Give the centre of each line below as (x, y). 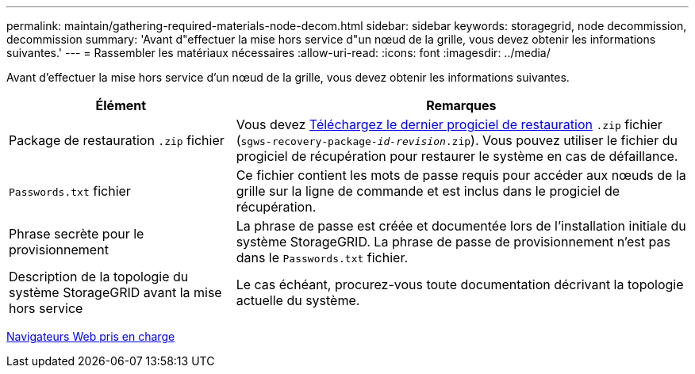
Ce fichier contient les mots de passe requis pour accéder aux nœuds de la (461, 175)
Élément (121, 105)
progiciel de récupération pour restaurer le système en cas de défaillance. (457, 156)
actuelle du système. (298, 300)
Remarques (461, 105)
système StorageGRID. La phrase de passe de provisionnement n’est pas (453, 242)
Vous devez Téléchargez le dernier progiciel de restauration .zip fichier (449, 124)
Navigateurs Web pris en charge (91, 336)
